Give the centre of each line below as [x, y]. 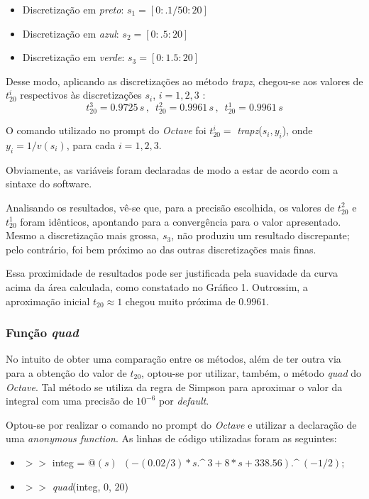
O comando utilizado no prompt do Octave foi [106, 130]
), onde [297, 130]
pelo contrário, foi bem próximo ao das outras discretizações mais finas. [161, 249]
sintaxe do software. [49, 183]
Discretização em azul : [71, 33]
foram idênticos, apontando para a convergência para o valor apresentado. [181, 221]
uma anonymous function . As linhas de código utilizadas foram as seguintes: [171, 438]
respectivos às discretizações [81, 95]
